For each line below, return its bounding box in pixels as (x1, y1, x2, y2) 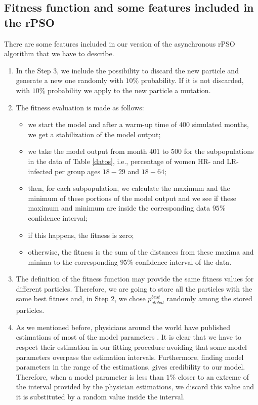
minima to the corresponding (28, 256, 118, 267)
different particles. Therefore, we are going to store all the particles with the (16, 283, 252, 294)
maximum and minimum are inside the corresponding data (28, 202, 210, 213)
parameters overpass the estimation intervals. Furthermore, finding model (16, 351, 244, 362)
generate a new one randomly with (16, 75, 123, 86)
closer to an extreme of (178, 371, 249, 382)
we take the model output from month (28, 146, 147, 156)
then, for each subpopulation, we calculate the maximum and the (28, 183, 230, 193)
